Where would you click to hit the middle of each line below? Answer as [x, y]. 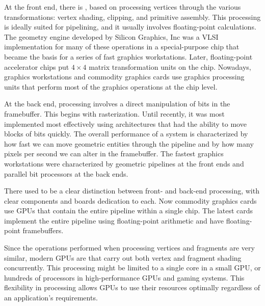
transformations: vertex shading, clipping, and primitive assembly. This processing [132, 17]
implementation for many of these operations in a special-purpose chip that [122, 47]
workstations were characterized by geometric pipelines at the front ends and [124, 163]
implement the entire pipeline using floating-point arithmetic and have [114, 220]
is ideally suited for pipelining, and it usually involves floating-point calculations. [130, 27]
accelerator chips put [37, 66]
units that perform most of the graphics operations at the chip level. [111, 86]
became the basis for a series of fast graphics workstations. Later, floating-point [128, 56]
